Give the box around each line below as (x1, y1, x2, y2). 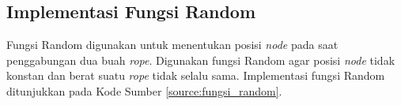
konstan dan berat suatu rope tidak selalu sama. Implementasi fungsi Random (6, 67, 385, 84)
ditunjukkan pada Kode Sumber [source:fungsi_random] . (6, 82, 282, 99)
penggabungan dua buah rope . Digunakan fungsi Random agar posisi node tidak (6, 51, 395, 68)
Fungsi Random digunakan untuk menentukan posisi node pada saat (6, 36, 339, 53)
